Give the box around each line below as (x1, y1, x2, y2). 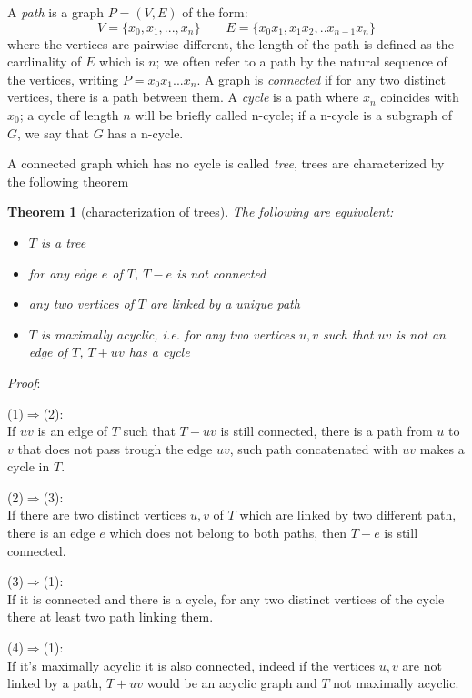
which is (99, 52, 145, 71)
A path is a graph (7, 3, 105, 21)
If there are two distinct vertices (7, 505, 186, 524)
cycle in (7, 457, 50, 476)
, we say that (17, 123, 90, 142)
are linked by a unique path (150, 294, 300, 313)
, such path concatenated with (229, 439, 398, 458)
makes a (419, 439, 465, 458)
